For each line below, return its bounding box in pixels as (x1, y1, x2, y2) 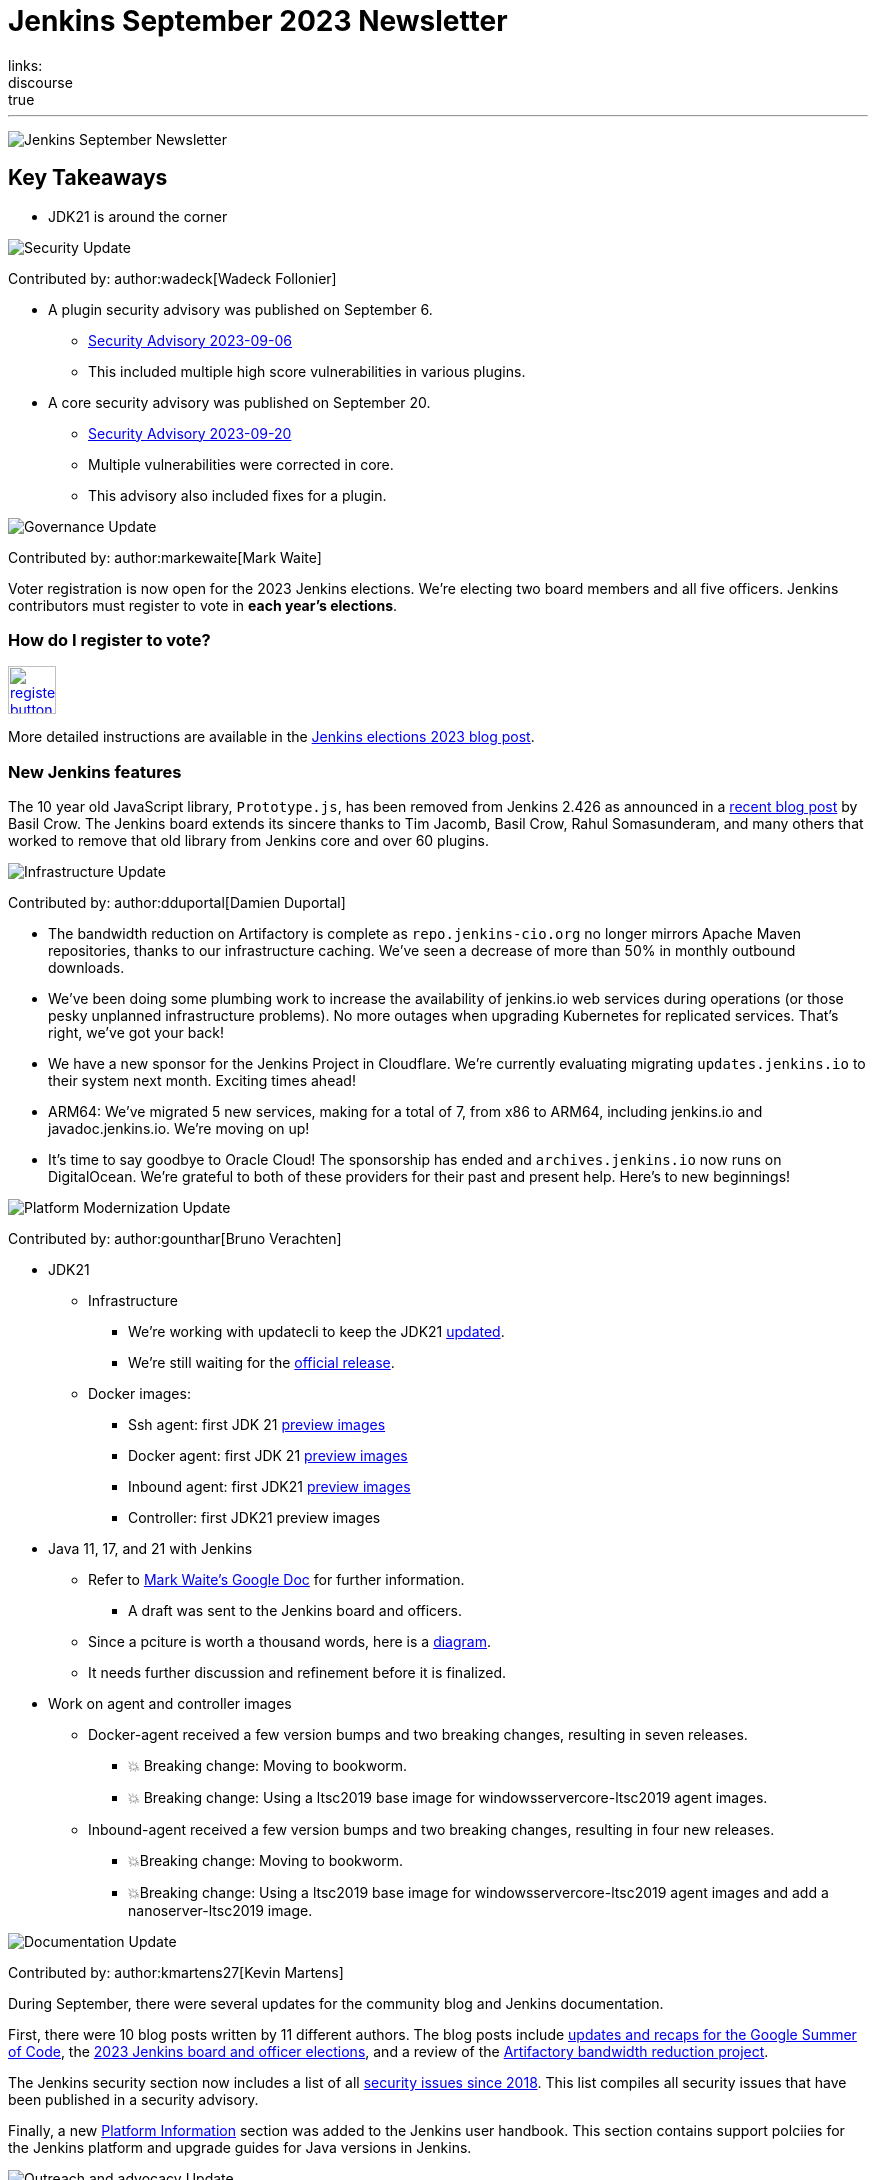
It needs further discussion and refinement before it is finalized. (88, 1664, 507, 1682)
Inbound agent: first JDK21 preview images (128, 1478, 411, 1496)
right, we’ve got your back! (48, 1024, 225, 1042)
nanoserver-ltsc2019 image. (128, 1902, 313, 1920)
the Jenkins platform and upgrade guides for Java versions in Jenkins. (8, 2139, 472, 2157)
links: (8, 56, 43, 74)
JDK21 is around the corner (48, 207, 228, 225)
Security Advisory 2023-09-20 (88, 424, 292, 442)
